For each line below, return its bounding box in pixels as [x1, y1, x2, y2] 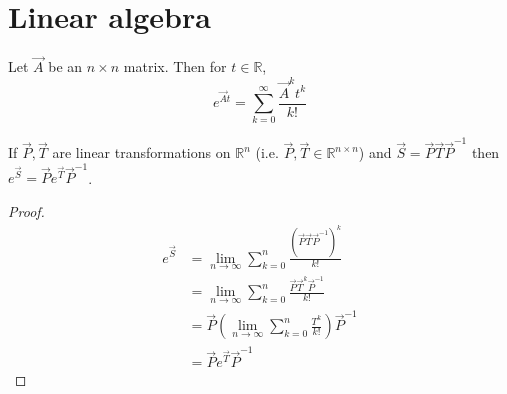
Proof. [8, 201, 45, 222]
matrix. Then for [123, 56, 227, 77]
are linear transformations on [52, 142, 231, 163]
